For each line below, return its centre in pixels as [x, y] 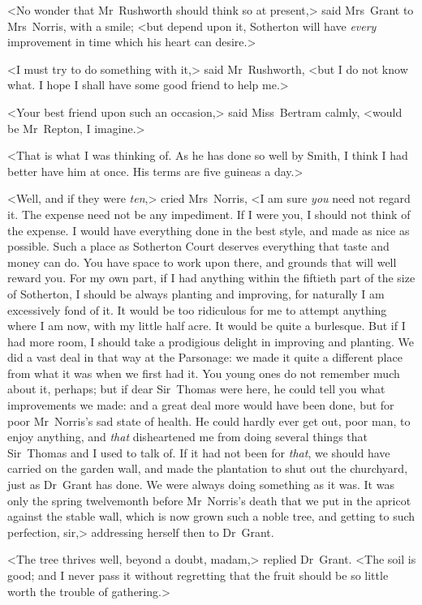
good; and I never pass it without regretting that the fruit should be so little [198, 575]
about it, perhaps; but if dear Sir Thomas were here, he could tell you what [196, 389]
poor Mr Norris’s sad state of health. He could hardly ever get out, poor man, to [209, 420]
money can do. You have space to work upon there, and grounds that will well [202, 262]
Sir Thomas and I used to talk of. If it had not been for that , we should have [199, 452]
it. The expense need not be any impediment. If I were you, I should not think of [209, 214]
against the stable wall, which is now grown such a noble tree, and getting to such [211, 516]
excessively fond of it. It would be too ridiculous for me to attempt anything [197, 309]
